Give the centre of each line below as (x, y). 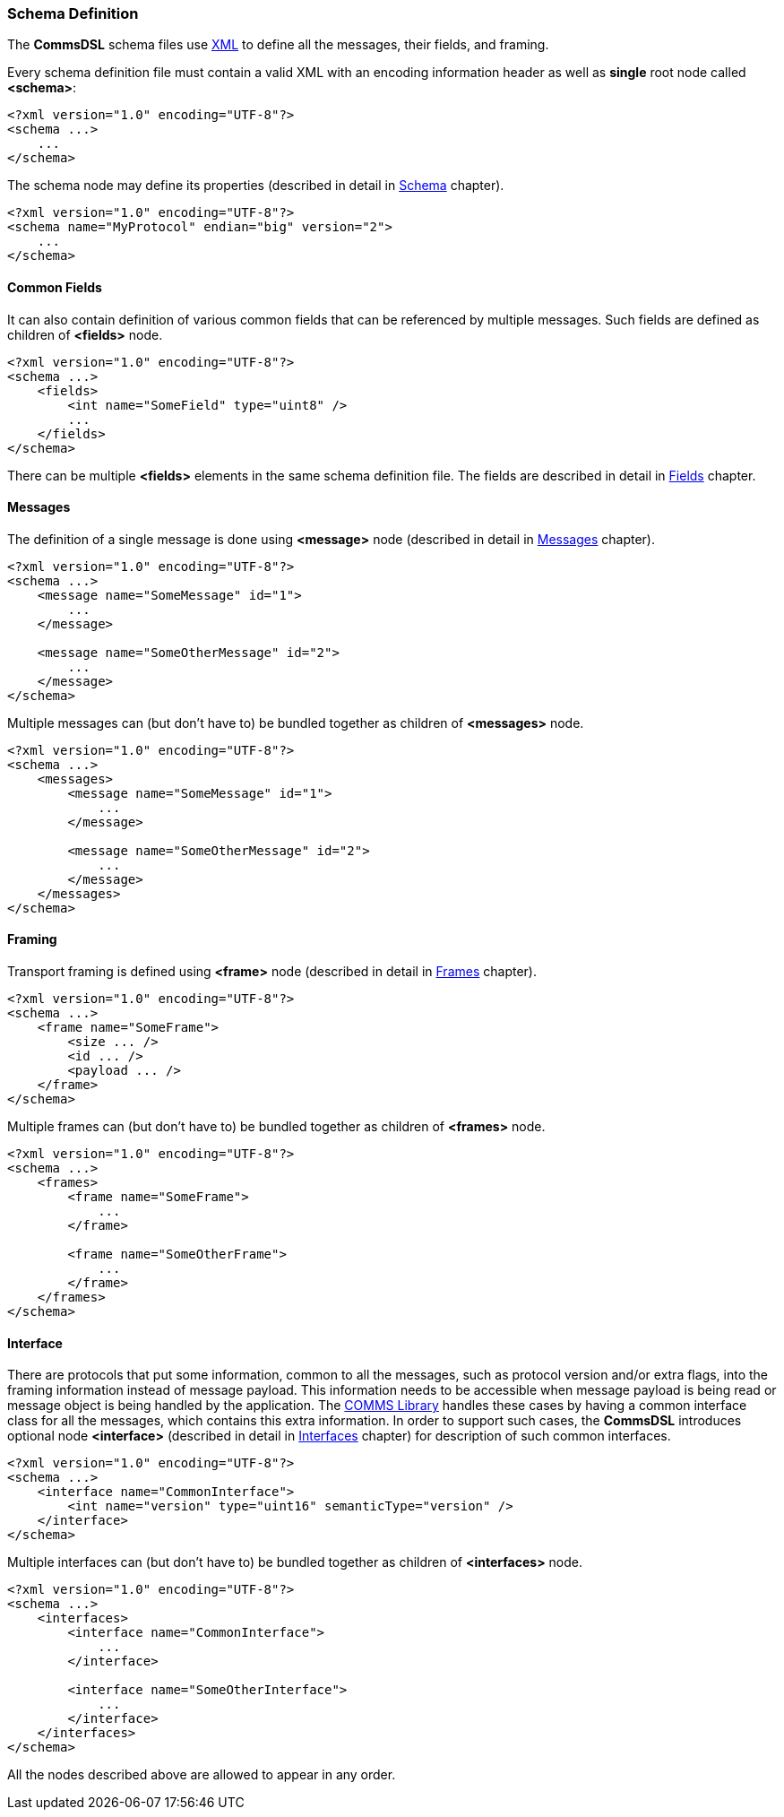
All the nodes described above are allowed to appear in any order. (202, 1775)
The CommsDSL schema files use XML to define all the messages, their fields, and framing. (278, 45)
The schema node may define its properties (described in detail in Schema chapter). (256, 186)
